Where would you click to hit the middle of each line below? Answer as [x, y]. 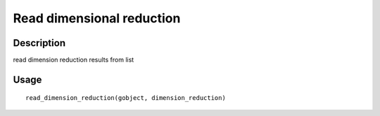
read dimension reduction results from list [74, 60]
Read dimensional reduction [97, 18]
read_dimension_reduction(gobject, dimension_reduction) [126, 98]
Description [39, 43]
